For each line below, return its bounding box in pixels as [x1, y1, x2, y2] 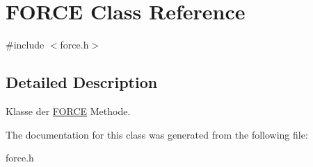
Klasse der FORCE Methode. [6, 103, 131, 118]
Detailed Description [6, 71, 158, 93]
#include [6, 37, 45, 52]
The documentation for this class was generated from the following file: [6, 127, 308, 141]
